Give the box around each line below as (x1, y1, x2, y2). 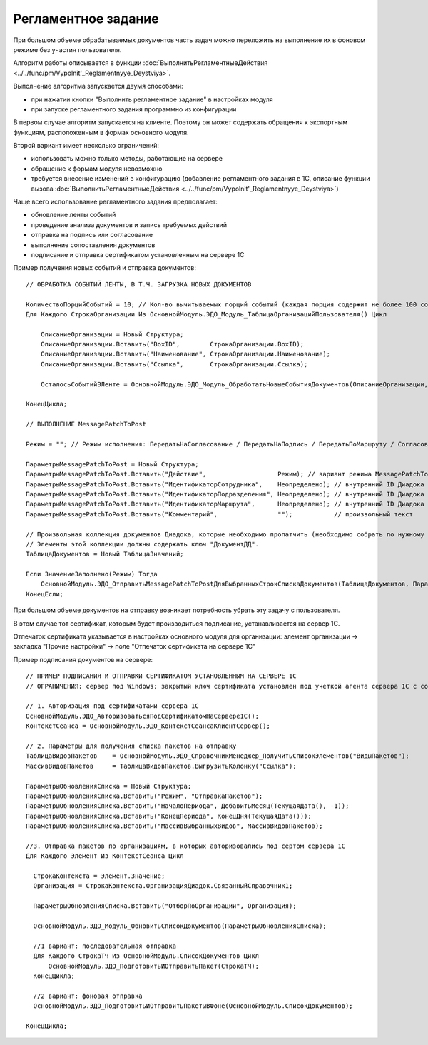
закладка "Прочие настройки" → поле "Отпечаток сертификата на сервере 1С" (13, 642, 256, 651)
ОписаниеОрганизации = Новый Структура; (40, 330, 185, 339)
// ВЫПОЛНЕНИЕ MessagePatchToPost (26, 420, 146, 429)
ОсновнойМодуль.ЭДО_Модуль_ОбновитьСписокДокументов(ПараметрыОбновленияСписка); (33, 921, 327, 930)
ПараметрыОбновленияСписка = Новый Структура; (26, 782, 192, 790)
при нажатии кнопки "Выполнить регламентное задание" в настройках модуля (31, 95, 274, 104)
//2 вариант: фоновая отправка (33, 991, 143, 1000)
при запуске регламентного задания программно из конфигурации (31, 104, 237, 114)
